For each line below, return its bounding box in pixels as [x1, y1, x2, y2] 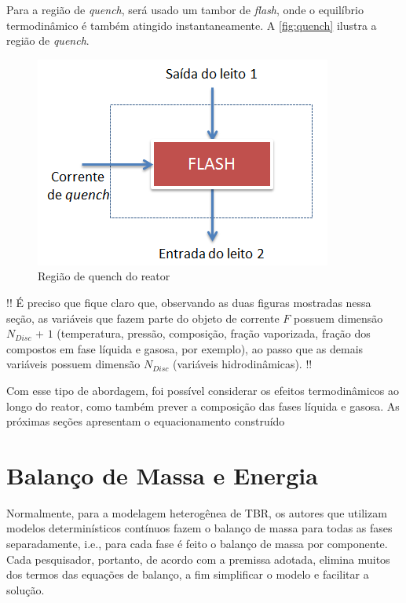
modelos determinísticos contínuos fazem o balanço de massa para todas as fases [6, 520, 393, 536]
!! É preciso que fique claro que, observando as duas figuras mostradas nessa [6, 294, 371, 310]
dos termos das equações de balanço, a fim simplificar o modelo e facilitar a [6, 566, 369, 583]
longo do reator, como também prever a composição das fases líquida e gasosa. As [6, 397, 400, 414]
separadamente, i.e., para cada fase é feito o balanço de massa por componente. [6, 535, 388, 552]
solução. [6, 581, 45, 598]
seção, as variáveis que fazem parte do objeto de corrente [6, 309, 280, 326]
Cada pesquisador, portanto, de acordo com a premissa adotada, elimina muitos [6, 550, 390, 567]
